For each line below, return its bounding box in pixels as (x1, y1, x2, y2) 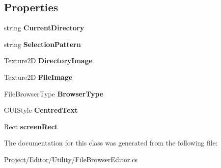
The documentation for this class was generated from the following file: (4, 138, 218, 148)
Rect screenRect (4, 121, 58, 131)
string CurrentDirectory (4, 23, 84, 33)
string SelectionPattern (4, 39, 81, 49)
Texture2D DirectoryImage (4, 55, 93, 66)
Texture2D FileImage (4, 72, 73, 82)
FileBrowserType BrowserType (4, 88, 104, 98)
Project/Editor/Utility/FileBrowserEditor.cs (4, 154, 138, 164)
